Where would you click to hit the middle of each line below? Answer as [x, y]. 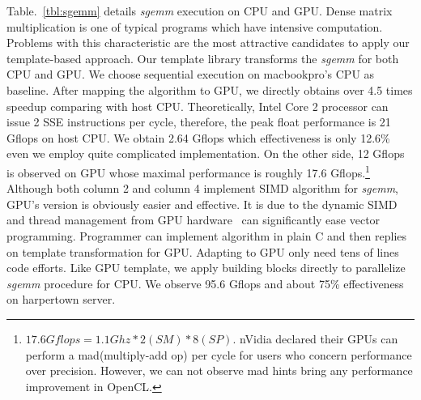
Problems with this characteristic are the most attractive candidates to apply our [208, 43]
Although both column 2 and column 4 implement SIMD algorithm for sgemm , [203, 188]
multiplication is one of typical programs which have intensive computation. [195, 26]
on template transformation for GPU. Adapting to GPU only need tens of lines [203, 251]
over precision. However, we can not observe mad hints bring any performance [219, 370]
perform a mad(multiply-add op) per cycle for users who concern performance [219, 354]
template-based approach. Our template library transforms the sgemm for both [203, 58]
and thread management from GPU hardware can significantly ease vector [193, 220]
